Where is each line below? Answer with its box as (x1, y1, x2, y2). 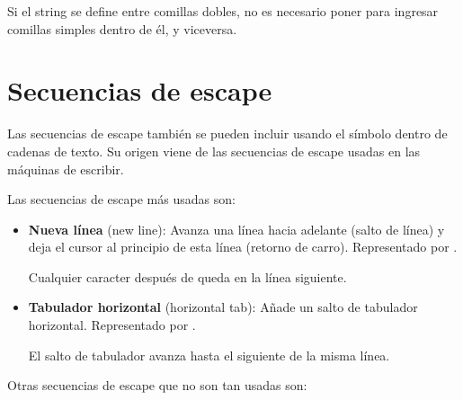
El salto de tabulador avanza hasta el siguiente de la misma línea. (28, 345, 390, 364)
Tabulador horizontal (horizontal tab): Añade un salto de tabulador (28, 298, 418, 316)
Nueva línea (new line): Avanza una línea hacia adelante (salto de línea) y (28, 219, 445, 238)
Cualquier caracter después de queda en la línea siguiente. (28, 267, 347, 286)
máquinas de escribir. (7, 159, 124, 178)
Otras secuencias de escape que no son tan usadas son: (7, 376, 307, 395)
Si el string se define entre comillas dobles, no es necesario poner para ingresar (7, 2, 439, 20)
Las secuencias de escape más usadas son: (7, 190, 236, 209)
